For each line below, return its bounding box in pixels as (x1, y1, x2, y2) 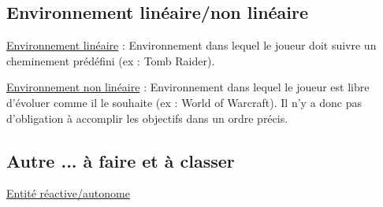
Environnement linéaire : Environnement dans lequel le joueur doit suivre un (6, 37, 377, 54)
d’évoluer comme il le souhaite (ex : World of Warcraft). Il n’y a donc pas (6, 94, 363, 110)
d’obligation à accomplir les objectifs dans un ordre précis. (6, 109, 288, 126)
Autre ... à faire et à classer (6, 148, 235, 172)
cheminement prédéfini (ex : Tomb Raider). (6, 52, 215, 68)
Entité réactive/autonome (6, 185, 130, 201)
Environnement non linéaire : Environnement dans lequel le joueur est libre (6, 79, 370, 95)
